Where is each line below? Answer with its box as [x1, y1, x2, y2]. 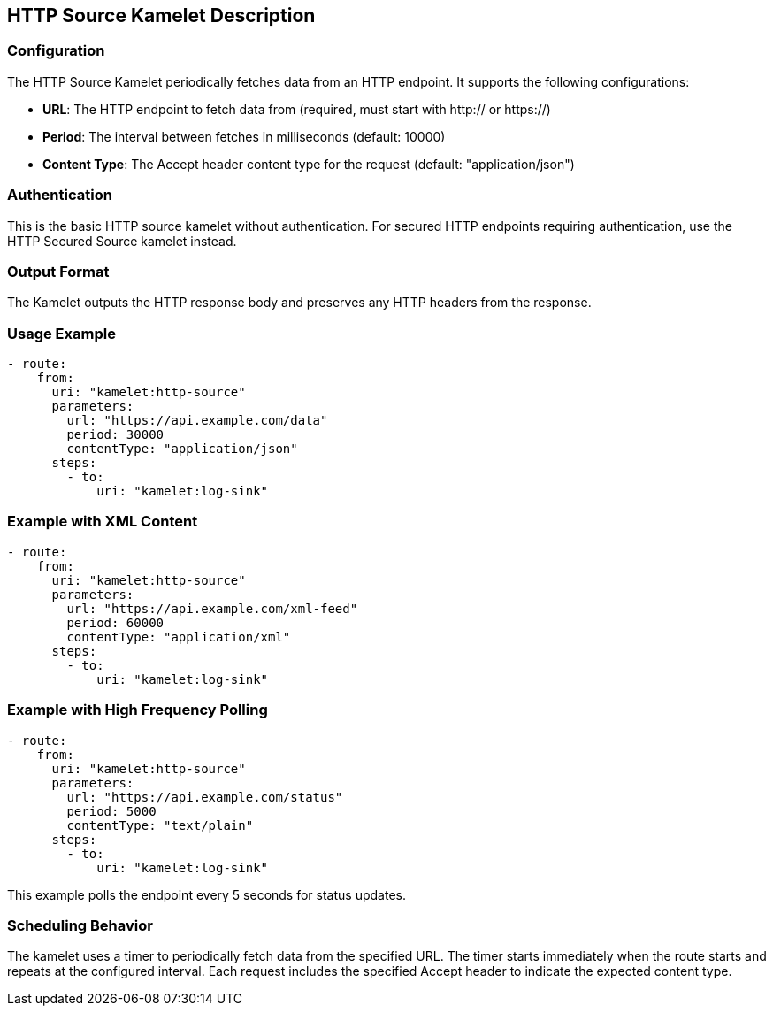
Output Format [7, 262, 110, 280]
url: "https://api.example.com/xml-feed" [66, 601, 358, 616]
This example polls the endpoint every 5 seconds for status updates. [7, 886, 406, 902]
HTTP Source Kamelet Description [7, 4, 316, 27]
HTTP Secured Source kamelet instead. [7, 233, 237, 249]
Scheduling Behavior [7, 916, 153, 934]
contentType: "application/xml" [66, 629, 291, 644]
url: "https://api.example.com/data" [66, 413, 328, 428]
